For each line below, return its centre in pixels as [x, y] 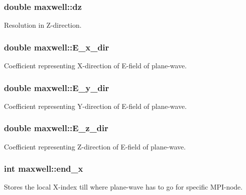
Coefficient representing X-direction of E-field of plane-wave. [96, 66]
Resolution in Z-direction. [43, 25]
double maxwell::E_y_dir [57, 87]
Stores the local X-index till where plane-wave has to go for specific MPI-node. [123, 187]
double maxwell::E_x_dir [57, 47]
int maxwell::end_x [44, 169]
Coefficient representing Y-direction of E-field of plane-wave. [96, 106]
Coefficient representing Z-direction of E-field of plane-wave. [95, 146]
